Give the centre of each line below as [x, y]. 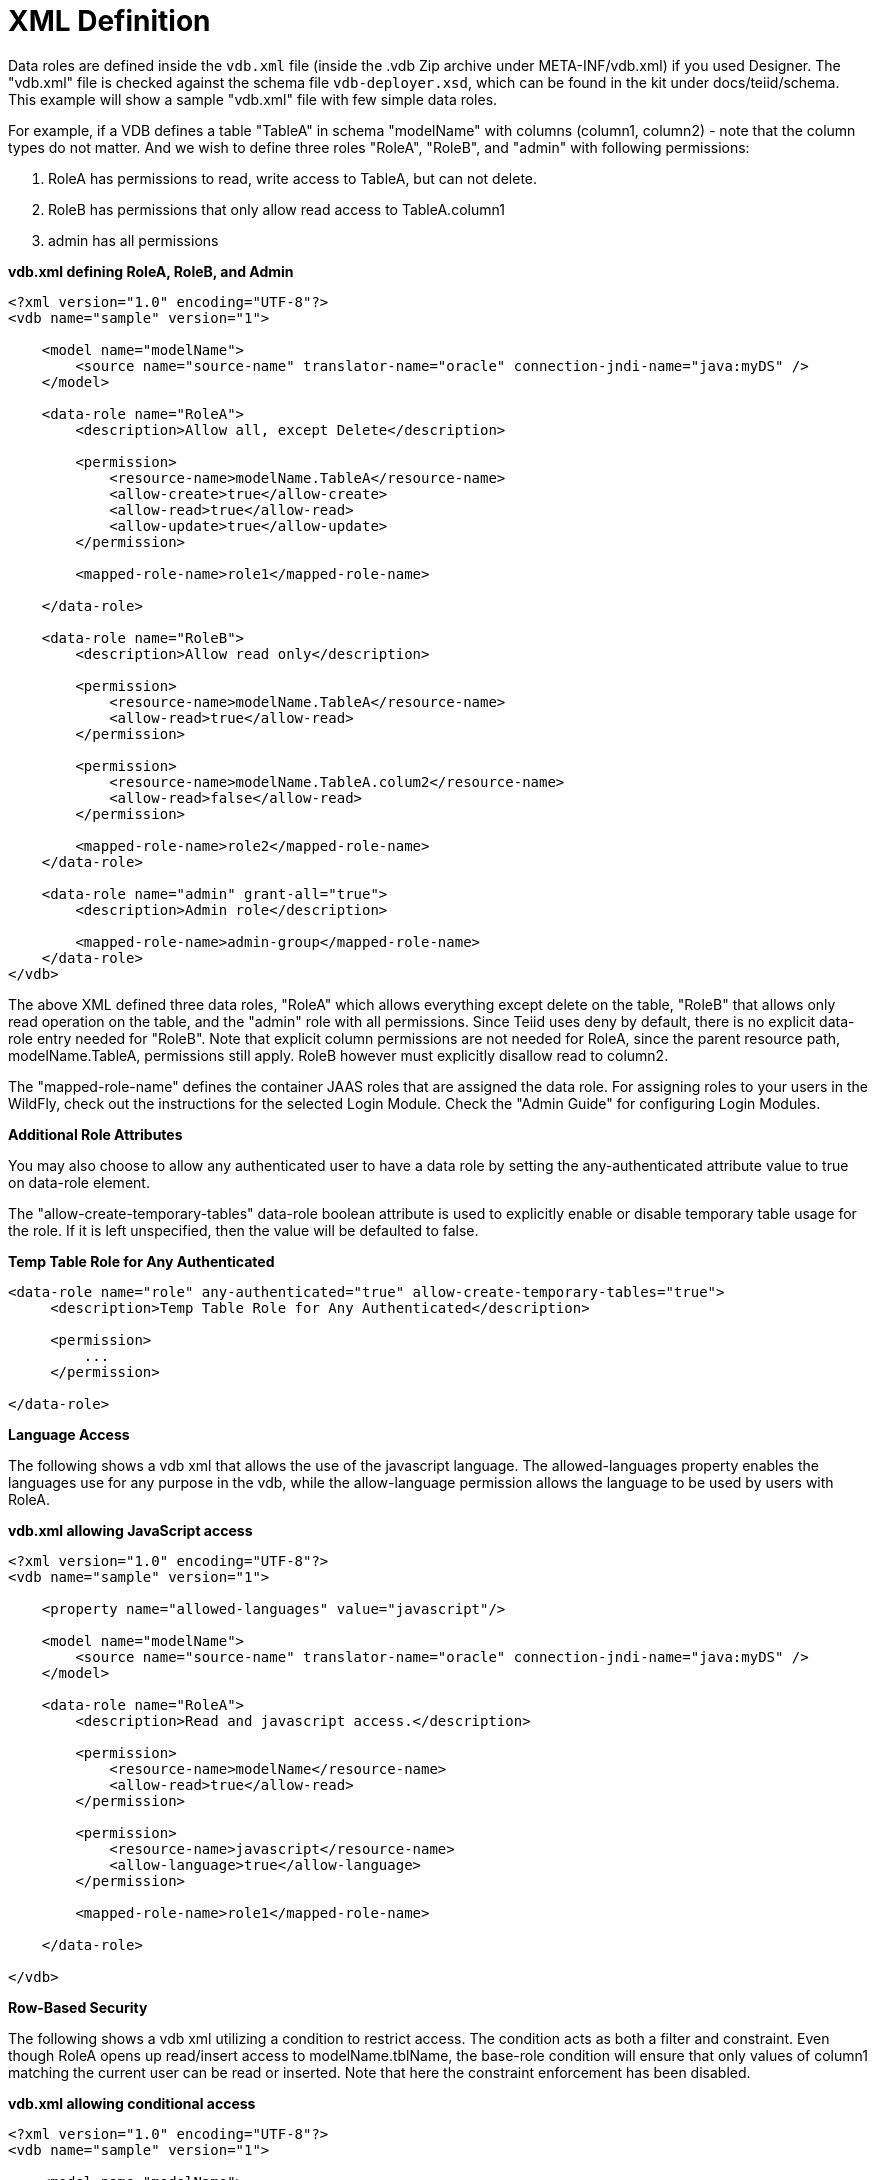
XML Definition [109, 21]
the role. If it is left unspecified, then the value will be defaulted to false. [243, 1230]
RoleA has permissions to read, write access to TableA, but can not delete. [293, 178]
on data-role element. [79, 1182]
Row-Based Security [78, 2007]
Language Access [69, 1434]
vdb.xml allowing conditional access [132, 2103]
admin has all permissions [133, 240]
